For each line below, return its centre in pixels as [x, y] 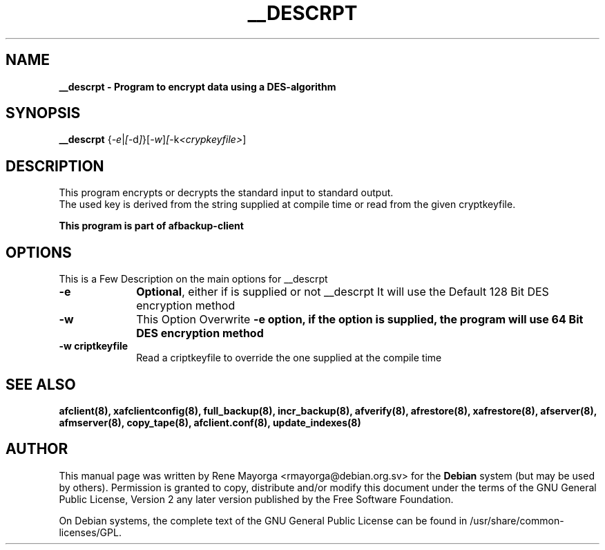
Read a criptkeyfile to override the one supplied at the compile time [289, 358]
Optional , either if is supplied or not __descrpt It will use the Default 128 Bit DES [343, 292]
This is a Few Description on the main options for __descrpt [193, 279]
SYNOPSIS [43, 113]
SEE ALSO [41, 384]
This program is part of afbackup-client [151, 226]
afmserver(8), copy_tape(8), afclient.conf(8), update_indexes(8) [210, 422]
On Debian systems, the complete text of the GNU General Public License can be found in [263, 520]
